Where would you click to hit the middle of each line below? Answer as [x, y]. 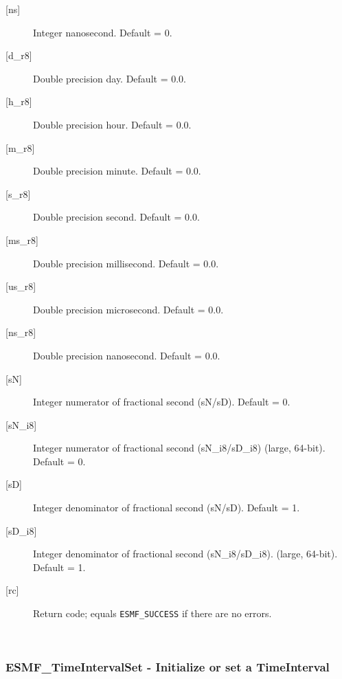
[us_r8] [21, 286]
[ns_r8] [21, 332]
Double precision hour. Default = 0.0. [112, 124]
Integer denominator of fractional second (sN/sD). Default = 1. [167, 508]
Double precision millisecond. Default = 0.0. [126, 263]
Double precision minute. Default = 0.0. [117, 171]
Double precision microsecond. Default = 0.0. [128, 309]
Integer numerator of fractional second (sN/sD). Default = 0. [162, 402]
